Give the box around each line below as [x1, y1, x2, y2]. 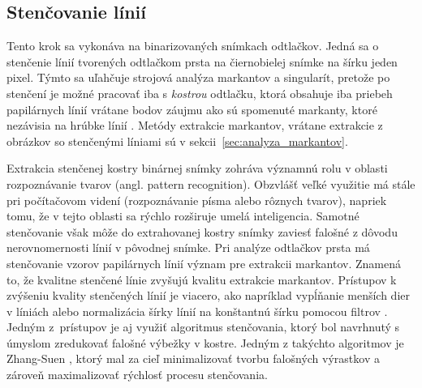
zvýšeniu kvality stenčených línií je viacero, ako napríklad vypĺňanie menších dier [6, 287, 410, 304]
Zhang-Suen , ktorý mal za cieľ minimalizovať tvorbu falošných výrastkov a [6, 350, 380, 367]
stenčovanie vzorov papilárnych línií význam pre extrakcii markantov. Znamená [6, 254, 402, 271]
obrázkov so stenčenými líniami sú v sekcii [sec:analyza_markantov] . [6, 132, 348, 149]
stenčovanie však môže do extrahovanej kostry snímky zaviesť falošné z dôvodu [6, 223, 398, 240]
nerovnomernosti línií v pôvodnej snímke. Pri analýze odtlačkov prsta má [6, 239, 370, 256]
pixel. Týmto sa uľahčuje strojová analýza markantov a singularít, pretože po [6, 69, 390, 86]
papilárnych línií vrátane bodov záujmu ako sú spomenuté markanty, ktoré [6, 100, 377, 117]
